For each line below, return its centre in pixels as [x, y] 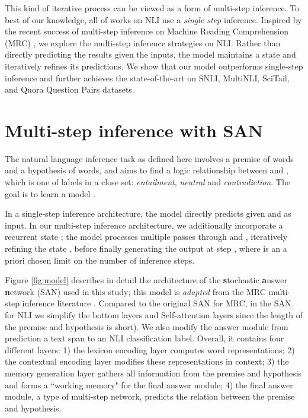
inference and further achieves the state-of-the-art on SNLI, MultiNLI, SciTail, [147, 77]
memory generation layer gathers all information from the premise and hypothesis [153, 373]
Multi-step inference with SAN [134, 130]
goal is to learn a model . [50, 193]
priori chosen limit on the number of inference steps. [100, 260]
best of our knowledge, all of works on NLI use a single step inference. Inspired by [153, 19]
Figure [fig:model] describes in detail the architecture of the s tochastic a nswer [146, 280]
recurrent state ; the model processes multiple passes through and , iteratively [146, 237]
